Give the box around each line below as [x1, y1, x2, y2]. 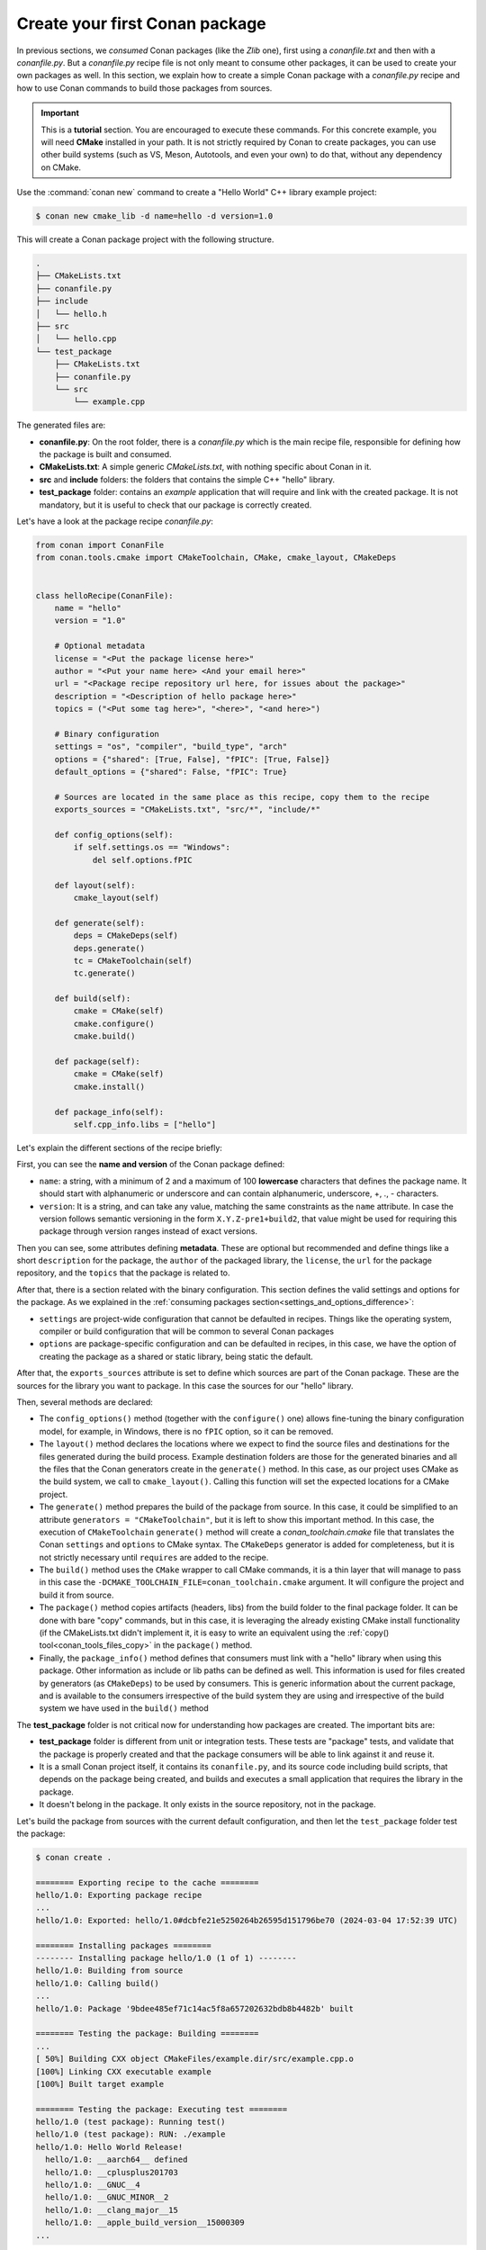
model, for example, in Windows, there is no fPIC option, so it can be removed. [39, 1426, 334, 1436]
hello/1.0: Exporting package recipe [35, 1890, 202, 1901]
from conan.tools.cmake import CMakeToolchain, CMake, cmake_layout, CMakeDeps [35, 553, 397, 562]
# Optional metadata [54, 641, 146, 652]
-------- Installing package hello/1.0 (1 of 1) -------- [35, 1953, 297, 1963]
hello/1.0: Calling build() [35, 1978, 159, 1988]
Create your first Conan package [16, 13, 267, 33]
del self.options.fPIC [92, 855, 193, 865]
